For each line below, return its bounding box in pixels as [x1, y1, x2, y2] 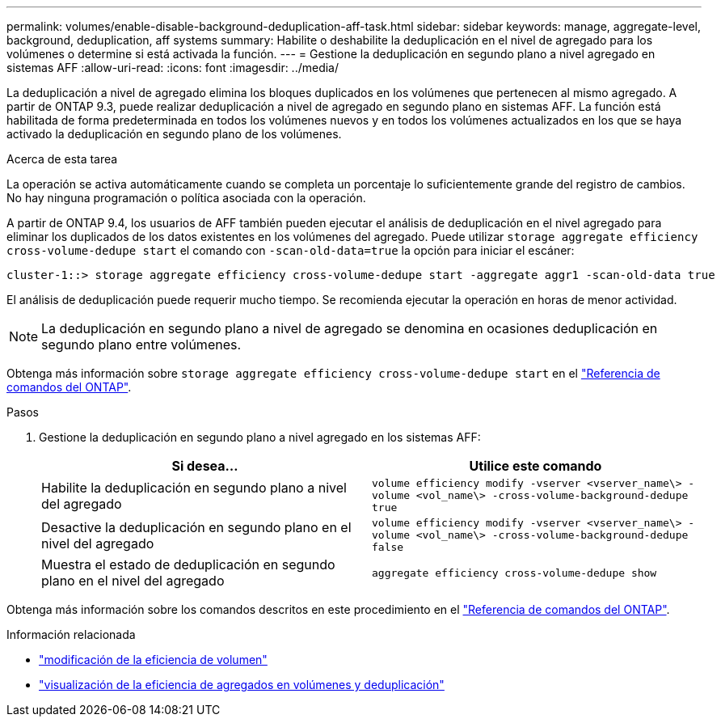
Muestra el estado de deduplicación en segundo [41, 556, 335, 573]
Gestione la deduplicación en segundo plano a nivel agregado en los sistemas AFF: [39, 430, 481, 444]
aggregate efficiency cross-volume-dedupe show [372, 566, 657, 579]
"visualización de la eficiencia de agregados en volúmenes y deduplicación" [39, 678, 445, 691]
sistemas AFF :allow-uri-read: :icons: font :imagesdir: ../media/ [6, 61, 339, 74]
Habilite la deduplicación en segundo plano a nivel [41, 479, 347, 496]
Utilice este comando [469, 458, 602, 474]
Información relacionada [6, 628, 136, 641]
